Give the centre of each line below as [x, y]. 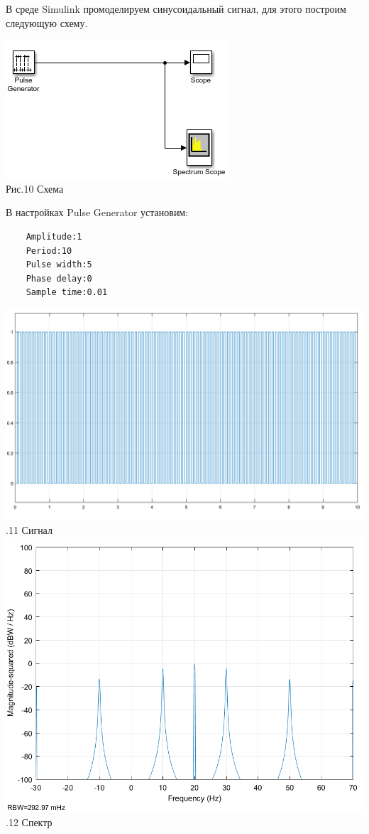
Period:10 [49, 251]
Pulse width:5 [59, 265]
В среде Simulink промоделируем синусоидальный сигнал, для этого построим [176, 9]
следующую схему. [47, 22]
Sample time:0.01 [67, 293]
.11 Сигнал [29, 529]
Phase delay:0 [59, 278]
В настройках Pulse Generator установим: [97, 212]
